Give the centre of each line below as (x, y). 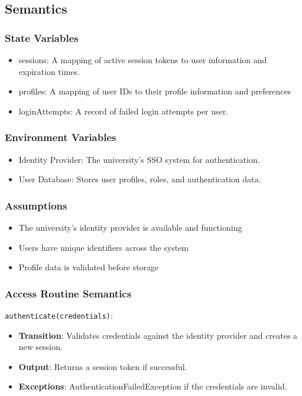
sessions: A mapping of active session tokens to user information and (143, 60)
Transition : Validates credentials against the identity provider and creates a (158, 335)
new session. (40, 347)
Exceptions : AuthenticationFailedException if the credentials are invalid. (153, 386)
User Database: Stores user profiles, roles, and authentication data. (140, 179)
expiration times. (49, 71)
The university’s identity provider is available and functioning (130, 227)
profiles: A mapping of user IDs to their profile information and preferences (155, 91)
